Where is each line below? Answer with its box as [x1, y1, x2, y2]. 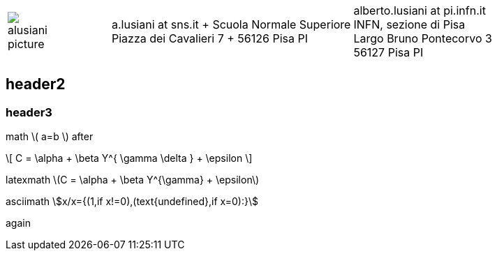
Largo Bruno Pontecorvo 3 [353, 31, 492, 45]
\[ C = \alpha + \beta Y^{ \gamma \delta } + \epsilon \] [6, 152, 253, 165]
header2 [6, 75, 66, 93]
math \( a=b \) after [6, 130, 94, 143]
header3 [6, 105, 52, 119]
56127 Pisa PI [353, 45, 424, 59]
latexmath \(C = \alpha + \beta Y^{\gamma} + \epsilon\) [6, 174, 260, 186]
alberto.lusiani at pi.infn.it [353, 3, 486, 17]
